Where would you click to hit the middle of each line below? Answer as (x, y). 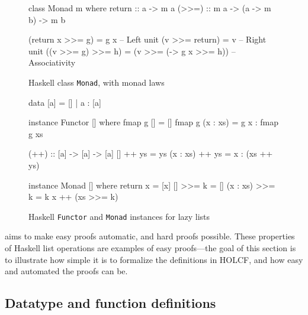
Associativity (52, 62)
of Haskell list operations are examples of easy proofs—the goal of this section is (150, 248)
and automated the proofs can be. (66, 271)
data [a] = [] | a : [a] (65, 102)
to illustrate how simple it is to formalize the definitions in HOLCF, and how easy (154, 259)
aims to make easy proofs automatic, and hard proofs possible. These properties (150, 236)
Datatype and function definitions (110, 303)
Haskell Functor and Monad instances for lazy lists (119, 216)
